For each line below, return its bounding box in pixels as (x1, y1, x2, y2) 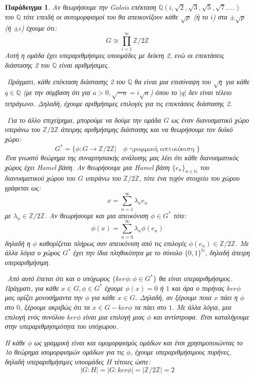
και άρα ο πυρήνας (172, 283, 224, 293)
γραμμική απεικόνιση (129, 146, 195, 153)
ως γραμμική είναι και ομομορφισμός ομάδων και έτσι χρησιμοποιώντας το (34, 337, 243, 347)
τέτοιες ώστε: (114, 357, 151, 367)
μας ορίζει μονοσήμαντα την (5, 292, 83, 302)
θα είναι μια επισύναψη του (134, 76, 211, 86)
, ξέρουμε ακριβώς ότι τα (19, 302, 90, 312)
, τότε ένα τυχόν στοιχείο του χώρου (139, 173, 240, 183)
